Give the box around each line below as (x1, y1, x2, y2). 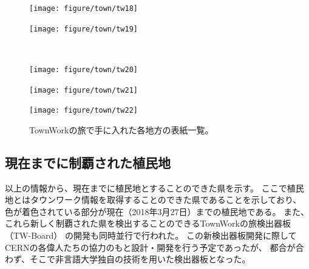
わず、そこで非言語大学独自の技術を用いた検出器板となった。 (5, 253, 251, 265)
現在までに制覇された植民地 (5, 153, 171, 171)
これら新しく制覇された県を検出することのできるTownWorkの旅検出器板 (5, 217, 291, 230)
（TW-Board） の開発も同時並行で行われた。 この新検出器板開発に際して (5, 229, 297, 242)
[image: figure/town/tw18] (29, 4, 138, 13)
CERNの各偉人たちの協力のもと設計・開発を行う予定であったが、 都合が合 (5, 241, 304, 253)
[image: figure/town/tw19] (29, 24, 138, 33)
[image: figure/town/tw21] (29, 85, 138, 95)
